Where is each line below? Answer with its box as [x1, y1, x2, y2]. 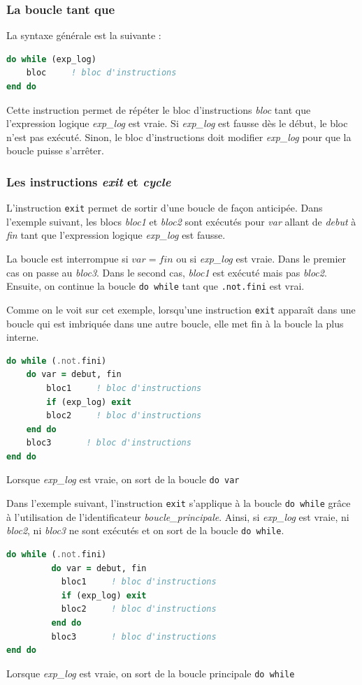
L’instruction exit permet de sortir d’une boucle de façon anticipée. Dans [6, 200, 323, 215]
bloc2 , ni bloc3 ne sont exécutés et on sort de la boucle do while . [6, 523, 284, 538]
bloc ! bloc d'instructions [26, 68, 177, 78]
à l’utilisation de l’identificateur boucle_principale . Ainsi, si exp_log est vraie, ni [6, 509, 349, 524]
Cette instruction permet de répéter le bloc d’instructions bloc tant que [6, 102, 311, 117]
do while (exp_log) [6, 54, 96, 64]
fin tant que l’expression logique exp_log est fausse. [6, 228, 226, 242]
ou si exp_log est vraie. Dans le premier [176, 251, 346, 266]
